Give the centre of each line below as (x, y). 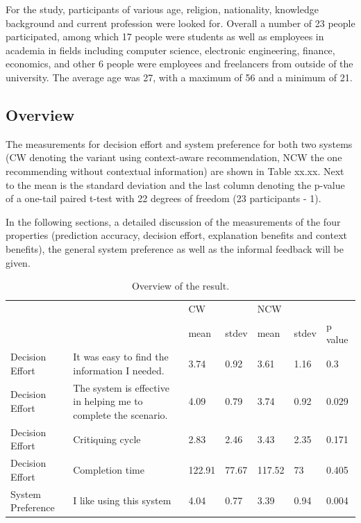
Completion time (109, 469)
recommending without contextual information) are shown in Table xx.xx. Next (175, 171)
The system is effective (121, 387)
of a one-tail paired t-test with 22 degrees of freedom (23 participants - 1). (163, 198)
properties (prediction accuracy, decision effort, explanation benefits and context (177, 235)
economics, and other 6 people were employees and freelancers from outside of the (179, 64)
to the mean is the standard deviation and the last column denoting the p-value (175, 184)
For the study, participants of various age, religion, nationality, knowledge (162, 9)
